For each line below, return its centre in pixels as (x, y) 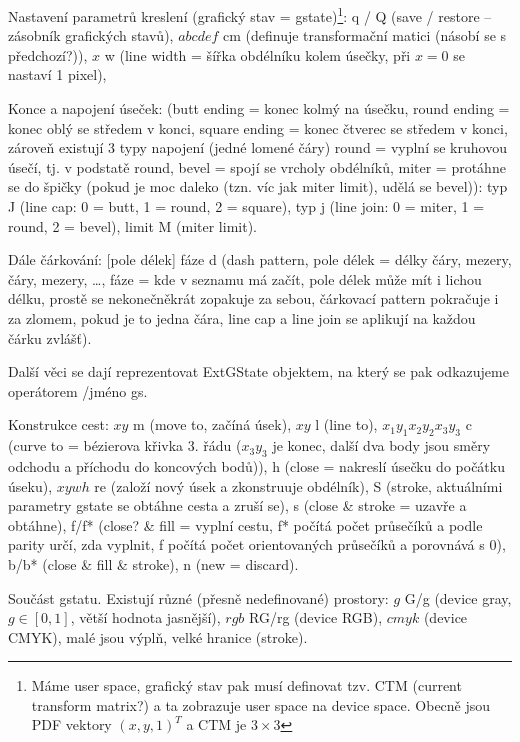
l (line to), (346, 424)
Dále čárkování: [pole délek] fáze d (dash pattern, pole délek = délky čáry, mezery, (260, 259)
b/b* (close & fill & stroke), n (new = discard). (153, 563)
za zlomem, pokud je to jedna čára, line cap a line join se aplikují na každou (242, 317)
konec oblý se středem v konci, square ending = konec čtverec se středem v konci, (258, 127)
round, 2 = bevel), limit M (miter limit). (132, 225)
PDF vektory (71, 724)
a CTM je (216, 724)
